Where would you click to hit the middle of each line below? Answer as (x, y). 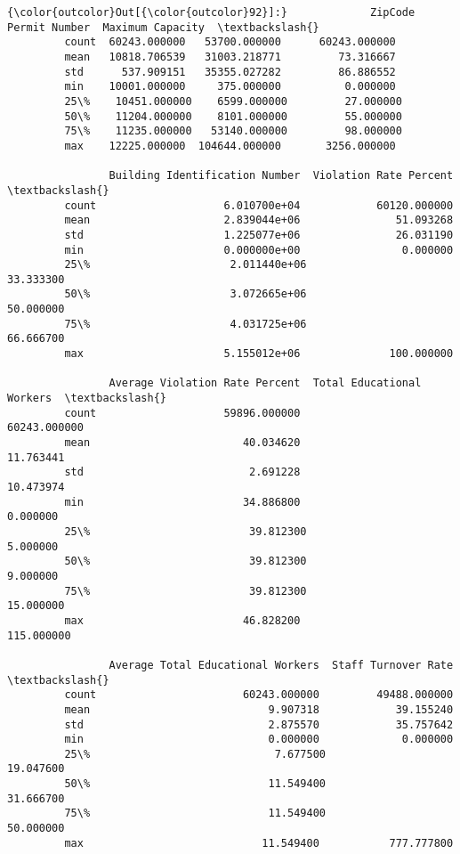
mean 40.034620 (182, 443)
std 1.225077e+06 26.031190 (259, 235)
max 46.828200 (182, 620)
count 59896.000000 (182, 413)
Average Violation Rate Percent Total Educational (265, 383)
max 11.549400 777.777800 (259, 843)
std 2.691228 (182, 472)
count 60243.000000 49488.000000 (259, 695)
